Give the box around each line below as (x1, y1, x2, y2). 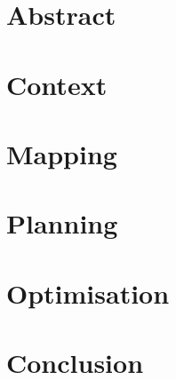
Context (6, 66, 108, 102)
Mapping (6, 135, 117, 171)
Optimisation (6, 274, 170, 311)
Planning (6, 205, 118, 241)
